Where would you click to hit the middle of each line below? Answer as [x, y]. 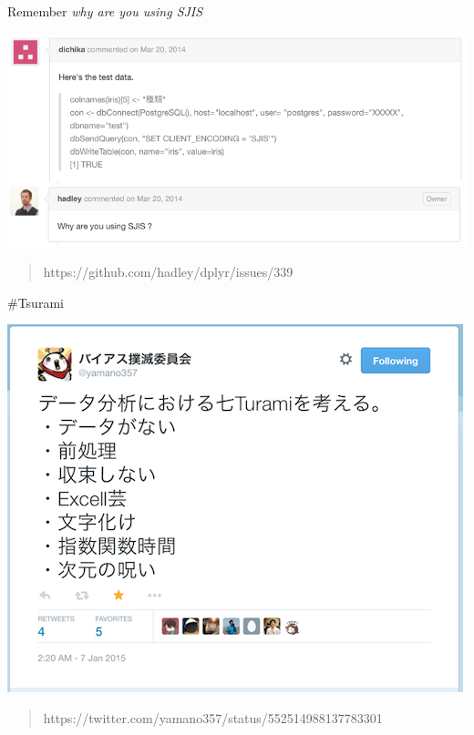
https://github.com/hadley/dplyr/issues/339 [168, 272]
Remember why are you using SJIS [105, 11]
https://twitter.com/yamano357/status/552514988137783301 [213, 718]
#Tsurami [36, 302]
